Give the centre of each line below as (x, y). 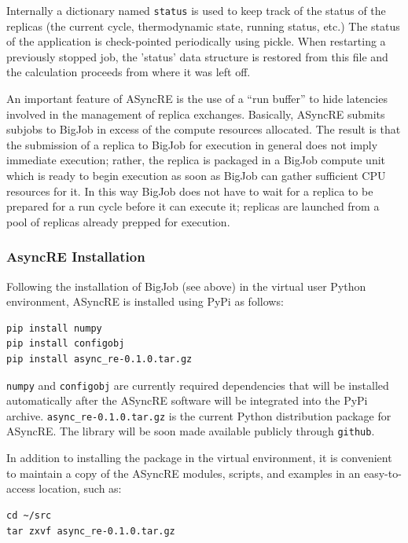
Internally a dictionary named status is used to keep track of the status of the (196, 10)
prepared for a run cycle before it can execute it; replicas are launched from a (193, 206)
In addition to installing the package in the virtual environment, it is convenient (199, 458)
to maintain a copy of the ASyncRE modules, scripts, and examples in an (184, 473)
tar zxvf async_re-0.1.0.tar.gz (91, 531)
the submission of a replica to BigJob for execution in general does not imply (192, 144)
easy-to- (382, 473)
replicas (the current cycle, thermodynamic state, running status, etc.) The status (203, 26)
